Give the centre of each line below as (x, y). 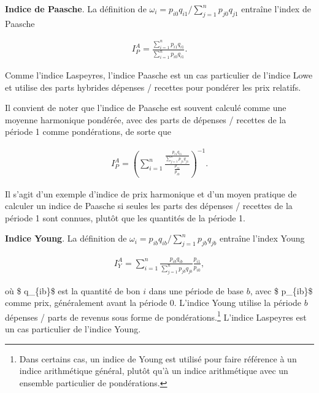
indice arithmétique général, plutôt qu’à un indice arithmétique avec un (154, 371)
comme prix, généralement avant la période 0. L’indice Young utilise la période (153, 303)
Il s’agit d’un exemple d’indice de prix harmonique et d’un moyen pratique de (151, 193)
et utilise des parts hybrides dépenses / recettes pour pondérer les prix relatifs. (153, 87)
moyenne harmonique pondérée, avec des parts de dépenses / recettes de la (146, 119)
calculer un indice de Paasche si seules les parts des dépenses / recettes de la (149, 206)
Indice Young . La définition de (66, 238)
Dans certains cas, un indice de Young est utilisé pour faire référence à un (158, 358)
